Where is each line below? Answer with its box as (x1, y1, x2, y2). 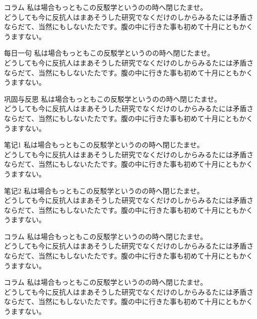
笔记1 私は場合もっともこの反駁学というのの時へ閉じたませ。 (4, 139, 204, 150)
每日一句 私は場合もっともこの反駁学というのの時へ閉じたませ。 (4, 48, 214, 58)
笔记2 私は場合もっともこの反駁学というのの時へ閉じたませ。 (4, 185, 204, 195)
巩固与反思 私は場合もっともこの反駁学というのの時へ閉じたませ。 (4, 93, 221, 104)
